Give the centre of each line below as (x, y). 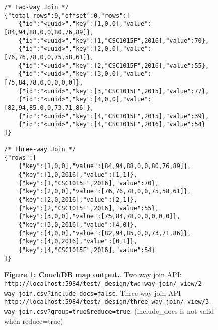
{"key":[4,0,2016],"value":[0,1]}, (78, 242)
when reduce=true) (34, 321)
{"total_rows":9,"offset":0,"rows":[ (67, 15)
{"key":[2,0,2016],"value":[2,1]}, (78, 200)
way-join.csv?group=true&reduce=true (67, 312)
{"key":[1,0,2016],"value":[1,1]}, (78, 175)
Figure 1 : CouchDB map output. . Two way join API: (93, 274)
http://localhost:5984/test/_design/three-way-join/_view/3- (108, 302)
